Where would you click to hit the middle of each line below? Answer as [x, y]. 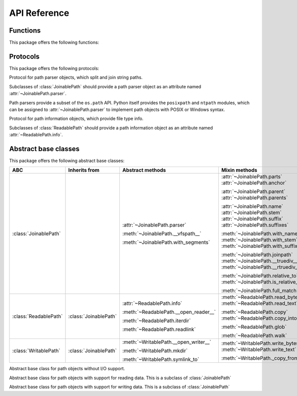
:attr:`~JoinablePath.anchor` [254, 183]
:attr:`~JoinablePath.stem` [251, 213]
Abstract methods [144, 170]
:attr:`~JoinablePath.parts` [251, 177]
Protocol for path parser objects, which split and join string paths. [76, 77]
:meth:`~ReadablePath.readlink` [159, 330]
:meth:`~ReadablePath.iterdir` [156, 321]
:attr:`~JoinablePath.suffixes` [255, 225]
